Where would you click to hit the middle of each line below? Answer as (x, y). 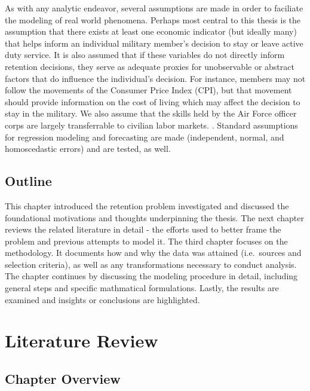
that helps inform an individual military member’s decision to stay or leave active (154, 43)
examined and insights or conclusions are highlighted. (102, 299)
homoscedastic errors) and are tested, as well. (88, 149)
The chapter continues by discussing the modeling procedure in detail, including (151, 276)
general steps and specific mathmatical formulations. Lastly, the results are (142, 288)
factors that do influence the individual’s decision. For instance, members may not (155, 78)
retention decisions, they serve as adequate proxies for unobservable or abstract (150, 66)
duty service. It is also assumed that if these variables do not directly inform (145, 55)
